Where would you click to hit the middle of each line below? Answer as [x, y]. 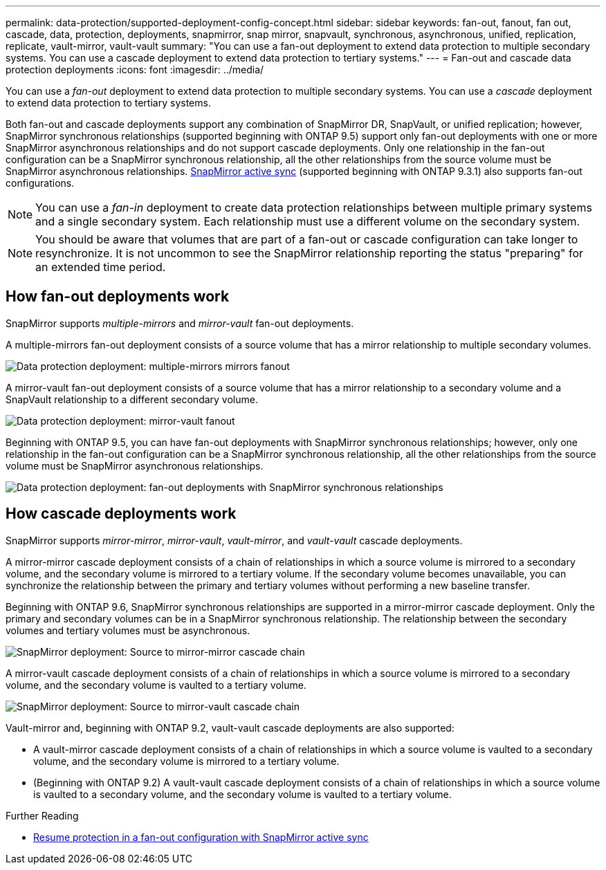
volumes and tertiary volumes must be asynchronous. [128, 630]
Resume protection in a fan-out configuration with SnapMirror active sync [201, 837]
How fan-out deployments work [118, 297]
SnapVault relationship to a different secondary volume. [132, 399]
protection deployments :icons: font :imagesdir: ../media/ [135, 70]
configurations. [40, 183]
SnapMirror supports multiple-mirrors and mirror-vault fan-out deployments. [180, 323]
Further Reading [42, 815]
